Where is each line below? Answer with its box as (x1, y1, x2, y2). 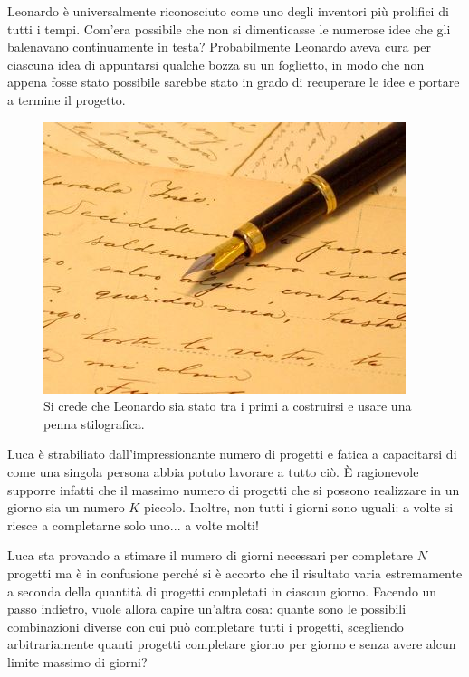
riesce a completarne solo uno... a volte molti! (7, 515, 259, 534)
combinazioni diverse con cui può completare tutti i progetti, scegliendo (7, 616, 404, 635)
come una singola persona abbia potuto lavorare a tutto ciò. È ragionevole (7, 462, 419, 481)
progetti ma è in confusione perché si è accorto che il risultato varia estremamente (7, 563, 463, 582)
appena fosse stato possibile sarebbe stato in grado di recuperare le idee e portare (7, 72, 460, 91)
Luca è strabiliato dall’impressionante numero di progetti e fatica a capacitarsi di (7, 444, 457, 463)
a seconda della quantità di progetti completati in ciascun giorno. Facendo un (7, 581, 437, 600)
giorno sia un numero (7, 498, 125, 517)
